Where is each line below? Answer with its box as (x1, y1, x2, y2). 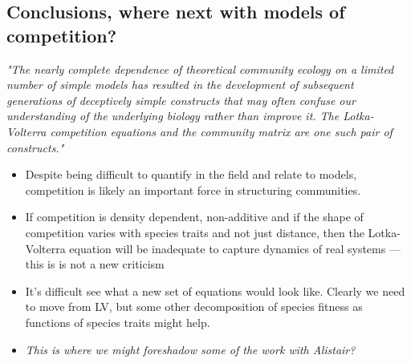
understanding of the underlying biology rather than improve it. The (6, 107, 340, 124)
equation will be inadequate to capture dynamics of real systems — (69, 240, 401, 256)
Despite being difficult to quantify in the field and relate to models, (25, 166, 357, 183)
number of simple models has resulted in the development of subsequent (6, 76, 354, 93)
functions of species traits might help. (25, 313, 210, 330)
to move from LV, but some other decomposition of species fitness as (25, 298, 363, 315)
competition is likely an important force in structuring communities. (25, 181, 361, 198)
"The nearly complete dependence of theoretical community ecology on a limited (6, 60, 394, 77)
